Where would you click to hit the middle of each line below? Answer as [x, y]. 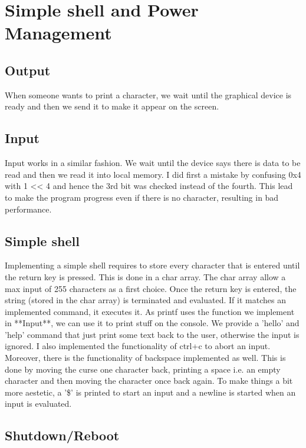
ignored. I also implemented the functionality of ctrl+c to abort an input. [138, 346]
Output [28, 70]
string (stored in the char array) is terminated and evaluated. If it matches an [145, 300]
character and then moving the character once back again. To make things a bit [149, 381]
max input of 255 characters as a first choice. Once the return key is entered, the [151, 288]
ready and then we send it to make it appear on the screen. [112, 106]
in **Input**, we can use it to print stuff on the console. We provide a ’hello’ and [152, 323]
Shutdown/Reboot [62, 435]
